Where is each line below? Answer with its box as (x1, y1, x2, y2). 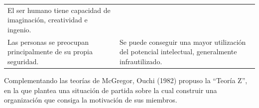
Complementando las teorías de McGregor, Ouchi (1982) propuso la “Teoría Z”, (4, 75, 248, 86)
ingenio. (7, 24, 31, 34)
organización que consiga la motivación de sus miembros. (4, 95, 177, 105)
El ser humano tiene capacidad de (7, 4, 111, 15)
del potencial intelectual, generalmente (120, 46, 237, 57)
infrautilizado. (120, 56, 162, 66)
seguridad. (7, 56, 39, 66)
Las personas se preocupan (7, 36, 89, 47)
